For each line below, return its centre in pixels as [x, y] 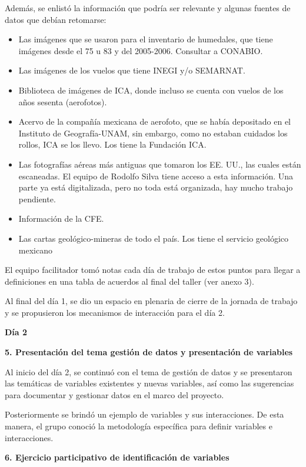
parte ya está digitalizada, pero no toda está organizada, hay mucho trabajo [156, 187]
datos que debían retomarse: [56, 19]
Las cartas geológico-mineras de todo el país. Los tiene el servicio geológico [154, 238]
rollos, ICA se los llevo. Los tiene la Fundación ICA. [112, 144]
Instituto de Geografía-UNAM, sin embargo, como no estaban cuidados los [153, 133]
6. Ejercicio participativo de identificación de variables [117, 457]
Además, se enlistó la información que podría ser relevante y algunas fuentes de [148, 8]
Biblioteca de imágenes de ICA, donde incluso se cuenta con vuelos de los [151, 90]
